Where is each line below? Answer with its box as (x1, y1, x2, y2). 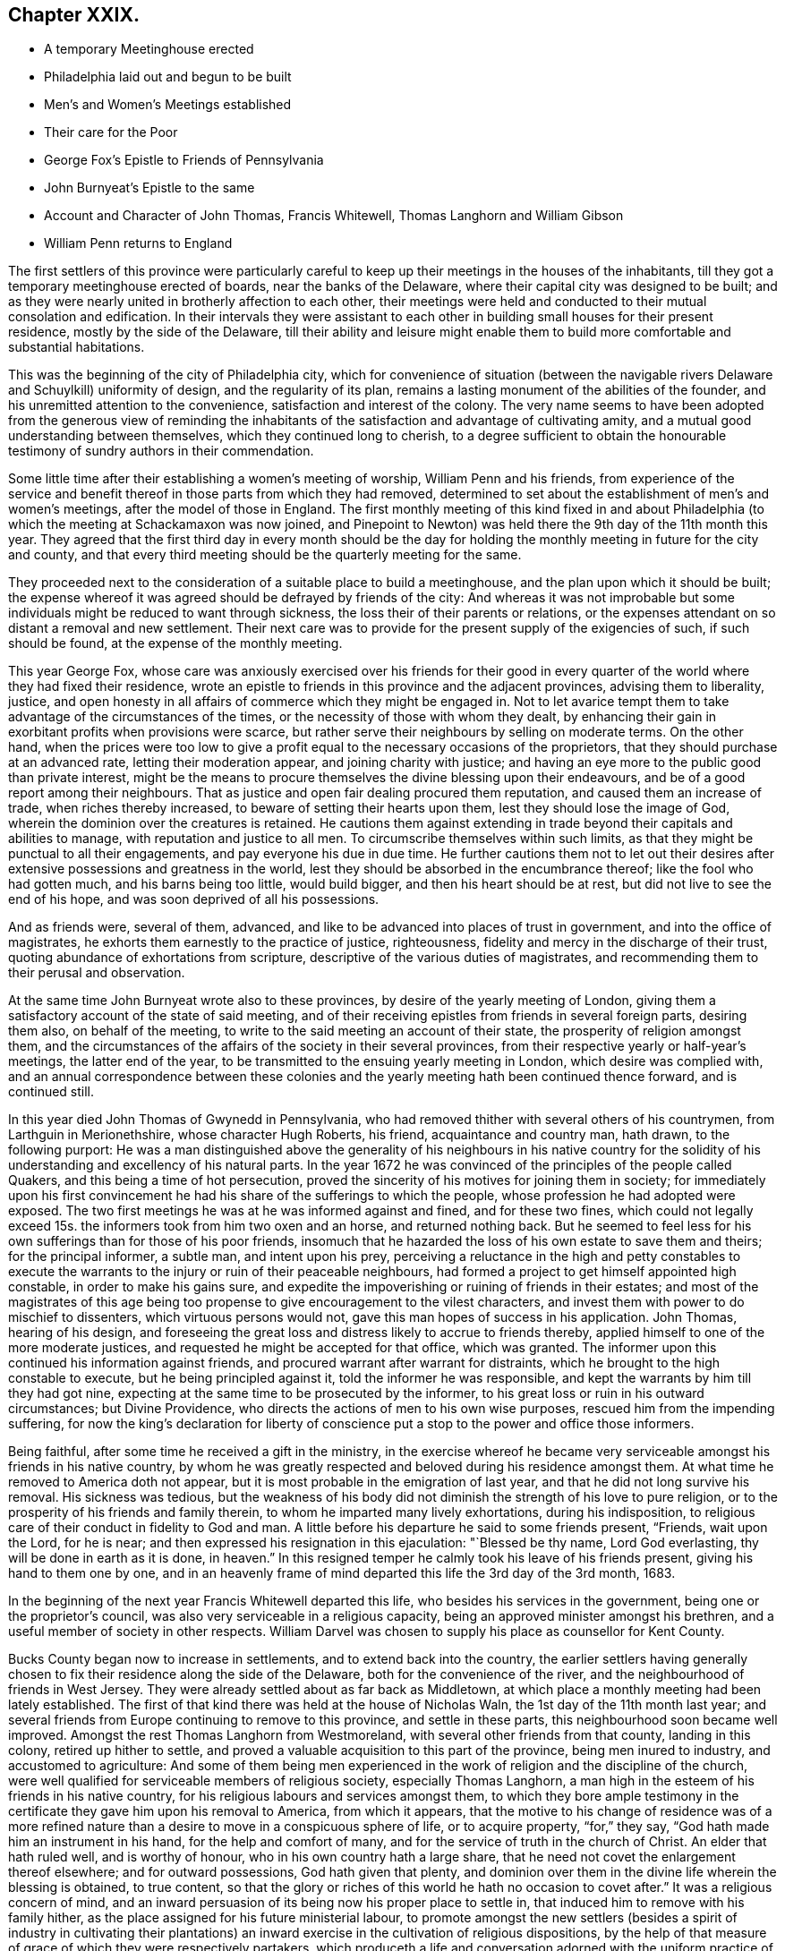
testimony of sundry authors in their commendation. (8, 443, 314, 459)
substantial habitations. (8, 339, 145, 355)
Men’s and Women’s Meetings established (44, 97, 292, 113)
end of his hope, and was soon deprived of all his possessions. (8, 891, 380, 907)
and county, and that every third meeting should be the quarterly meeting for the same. (8, 547, 522, 563)
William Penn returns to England (44, 235, 233, 251)
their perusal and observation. (8, 965, 185, 981)
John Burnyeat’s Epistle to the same (44, 180, 255, 196)
